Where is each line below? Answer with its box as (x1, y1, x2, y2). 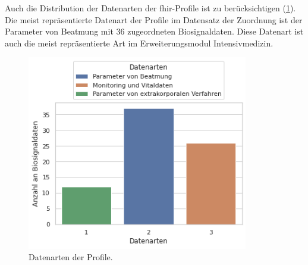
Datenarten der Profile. (29, 251, 113, 263)
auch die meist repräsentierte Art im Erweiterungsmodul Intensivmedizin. (5, 36, 274, 49)
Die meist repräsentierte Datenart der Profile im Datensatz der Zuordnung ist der (5, 13, 303, 26)
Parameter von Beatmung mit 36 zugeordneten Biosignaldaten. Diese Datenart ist (5, 25, 304, 38)
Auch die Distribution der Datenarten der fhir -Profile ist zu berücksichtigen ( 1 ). (5, 2, 296, 14)
